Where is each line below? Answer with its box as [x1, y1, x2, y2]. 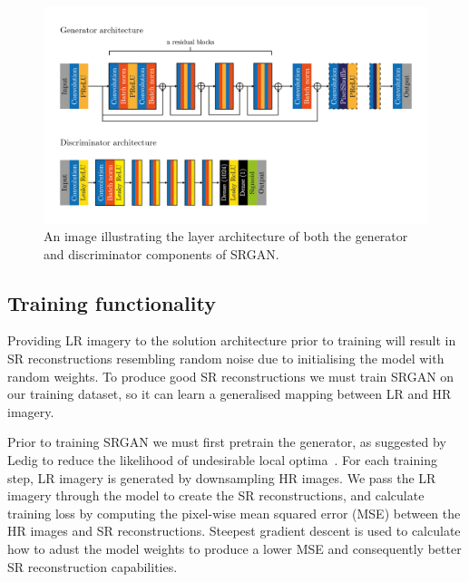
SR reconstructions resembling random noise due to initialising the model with [7, 349, 445, 368]
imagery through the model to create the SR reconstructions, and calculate [7, 486, 425, 505]
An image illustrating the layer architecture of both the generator [44, 227, 408, 246]
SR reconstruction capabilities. [7, 557, 178, 576]
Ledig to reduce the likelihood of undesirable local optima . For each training [7, 451, 437, 470]
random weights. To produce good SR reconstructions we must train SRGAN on [7, 366, 454, 385]
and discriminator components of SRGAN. [44, 244, 279, 263]
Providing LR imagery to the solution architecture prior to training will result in [7, 331, 456, 350]
